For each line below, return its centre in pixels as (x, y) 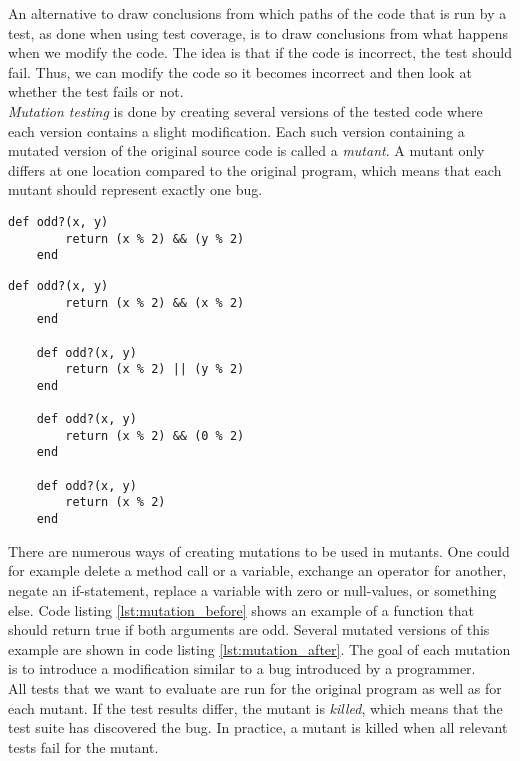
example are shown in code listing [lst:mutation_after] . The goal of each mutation (259, 648)
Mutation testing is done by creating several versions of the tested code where (245, 110)
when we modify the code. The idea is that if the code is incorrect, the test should (260, 52)
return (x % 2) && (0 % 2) (155, 435)
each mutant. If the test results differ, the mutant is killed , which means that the (255, 707)
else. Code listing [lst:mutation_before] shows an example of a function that (241, 609)
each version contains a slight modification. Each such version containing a (236, 130)
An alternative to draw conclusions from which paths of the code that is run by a (257, 13)
